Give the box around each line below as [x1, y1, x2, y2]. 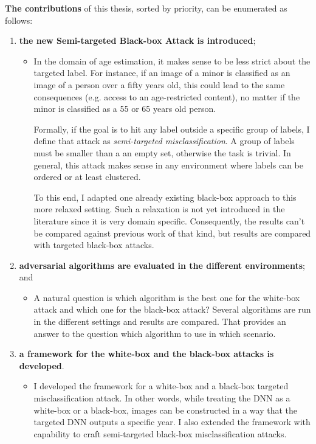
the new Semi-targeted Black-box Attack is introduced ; [19, 34, 256, 47]
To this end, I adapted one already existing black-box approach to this [33, 190, 297, 203]
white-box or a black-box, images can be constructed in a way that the [33, 403, 298, 416]
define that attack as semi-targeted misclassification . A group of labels [33, 134, 295, 147]
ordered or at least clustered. [33, 170, 141, 183]
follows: [5, 13, 33, 26]
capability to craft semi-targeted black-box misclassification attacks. [33, 427, 287, 440]
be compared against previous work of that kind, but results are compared [33, 226, 311, 239]
